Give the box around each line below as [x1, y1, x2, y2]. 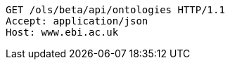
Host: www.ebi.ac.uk [6, 27, 119, 38]
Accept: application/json [6, 15, 148, 27]
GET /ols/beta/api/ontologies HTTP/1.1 [6, 4, 225, 15]
